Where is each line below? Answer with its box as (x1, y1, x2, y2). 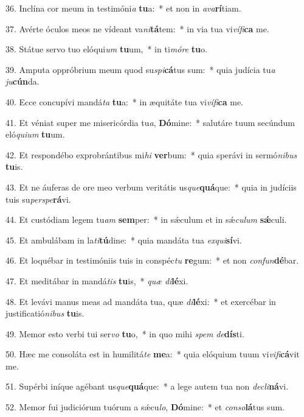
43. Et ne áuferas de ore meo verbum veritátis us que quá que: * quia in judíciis (5, 180, 297, 193)
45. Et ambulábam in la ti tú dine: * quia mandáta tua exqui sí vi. (5, 233, 242, 246)
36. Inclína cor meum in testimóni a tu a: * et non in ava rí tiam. (5, 2, 241, 14)
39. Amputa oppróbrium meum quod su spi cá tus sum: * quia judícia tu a (5, 63, 275, 75)
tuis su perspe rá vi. (5, 192, 71, 205)
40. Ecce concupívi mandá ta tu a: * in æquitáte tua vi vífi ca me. (5, 95, 243, 108)
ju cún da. (5, 75, 40, 88)
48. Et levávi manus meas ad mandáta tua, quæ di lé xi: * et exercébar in (5, 295, 276, 307)
